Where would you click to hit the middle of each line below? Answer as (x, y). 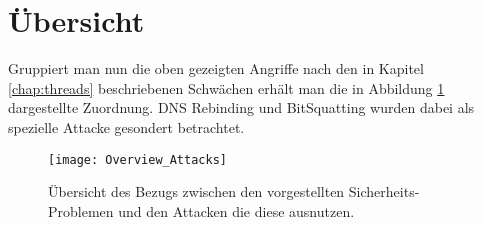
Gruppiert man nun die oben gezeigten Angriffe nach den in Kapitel (216, 68)
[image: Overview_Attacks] (137, 159)
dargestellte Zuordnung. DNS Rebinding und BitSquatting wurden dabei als (241, 107)
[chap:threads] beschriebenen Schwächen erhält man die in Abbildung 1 (226, 87)
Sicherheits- (384, 191)
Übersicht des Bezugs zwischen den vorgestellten (196, 191)
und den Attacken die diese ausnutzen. (236, 210)
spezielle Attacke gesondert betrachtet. (126, 126)
